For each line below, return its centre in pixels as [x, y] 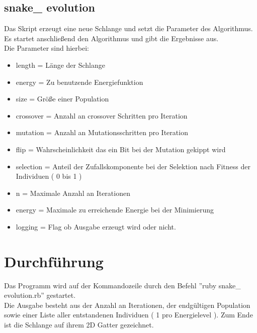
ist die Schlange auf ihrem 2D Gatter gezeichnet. [79, 325]
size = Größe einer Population [62, 99]
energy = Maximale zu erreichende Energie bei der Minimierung [115, 210]
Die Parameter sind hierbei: [47, 48]
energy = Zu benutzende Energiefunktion [79, 82]
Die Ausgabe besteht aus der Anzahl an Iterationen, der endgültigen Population [127, 305]
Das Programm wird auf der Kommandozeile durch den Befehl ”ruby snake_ [122, 285]
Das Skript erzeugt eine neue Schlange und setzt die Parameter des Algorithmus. [128, 28]
